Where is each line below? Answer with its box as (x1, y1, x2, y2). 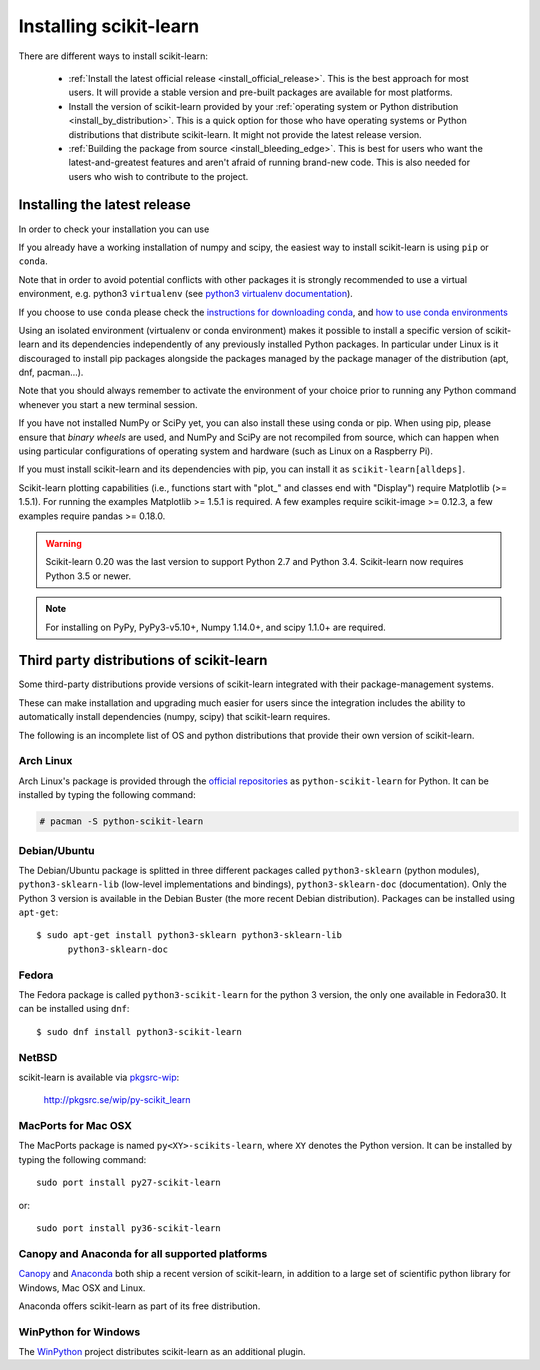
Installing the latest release (18, 196, 192, 214)
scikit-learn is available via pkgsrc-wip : (18, 1071, 180, 1083)
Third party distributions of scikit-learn (18, 652, 268, 669)
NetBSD (18, 1050, 58, 1064)
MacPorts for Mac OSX (18, 1119, 132, 1133)
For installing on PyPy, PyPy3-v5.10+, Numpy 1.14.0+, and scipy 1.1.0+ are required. (45, 621, 387, 633)
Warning (45, 538, 82, 549)
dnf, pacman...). (18, 366, 84, 379)
